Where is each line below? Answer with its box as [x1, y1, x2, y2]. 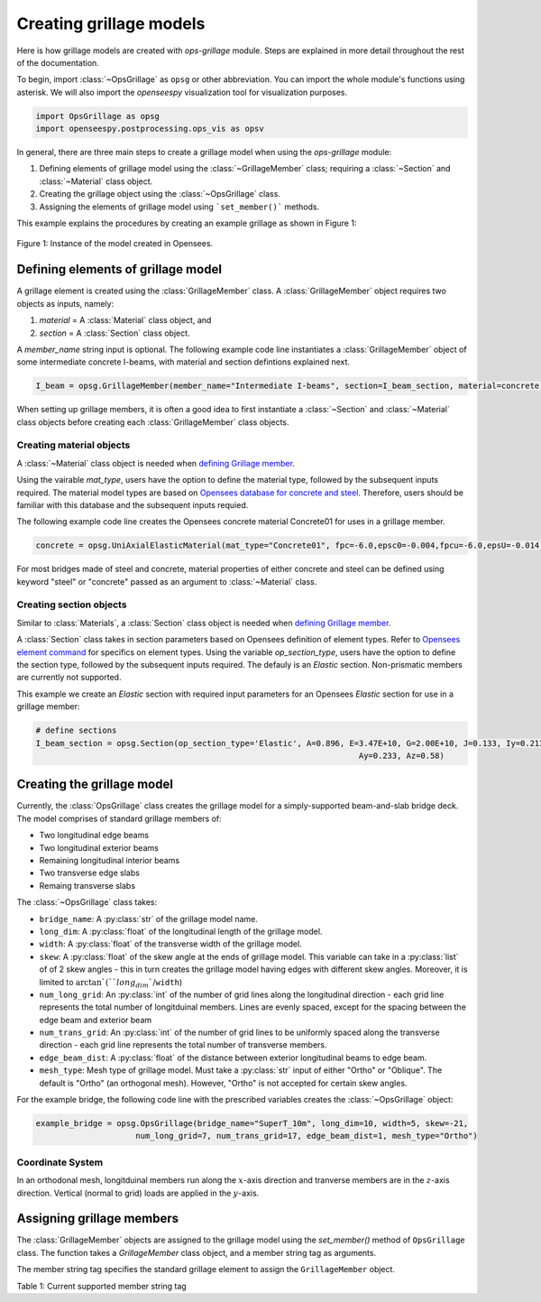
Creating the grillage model [16, 777, 173, 792]
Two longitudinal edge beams [39, 830, 149, 841]
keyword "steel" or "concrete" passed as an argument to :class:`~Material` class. [16, 576, 317, 586]
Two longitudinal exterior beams [39, 842, 160, 853]
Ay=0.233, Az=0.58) [358, 750, 445, 761]
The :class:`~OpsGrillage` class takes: [16, 897, 158, 908]
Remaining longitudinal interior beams [39, 855, 180, 866]
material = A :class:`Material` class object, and [39, 315, 212, 326]
